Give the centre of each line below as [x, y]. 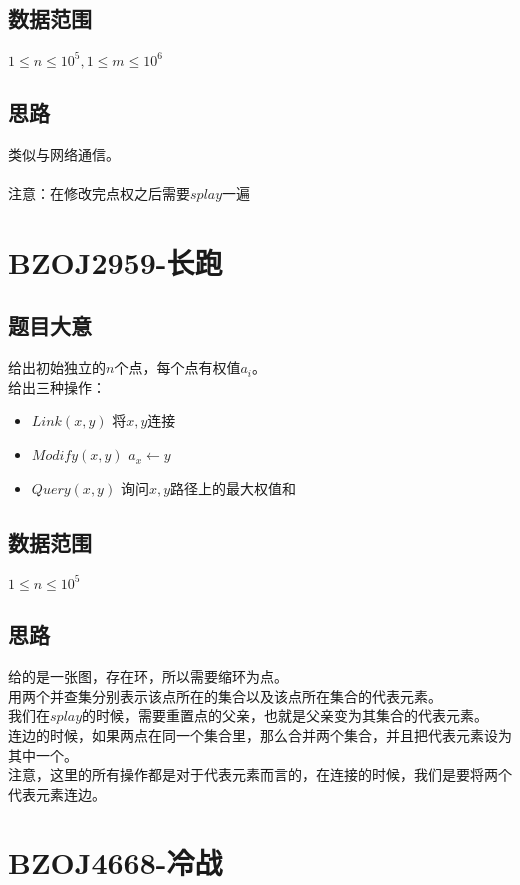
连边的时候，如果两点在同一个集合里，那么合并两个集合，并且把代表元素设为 [260, 734]
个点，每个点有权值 [177, 367]
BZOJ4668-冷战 [115, 862]
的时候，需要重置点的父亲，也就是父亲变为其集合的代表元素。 [285, 715]
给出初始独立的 [57, 367]
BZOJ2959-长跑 [115, 261]
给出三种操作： [57, 386]
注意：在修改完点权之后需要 [99, 193]
